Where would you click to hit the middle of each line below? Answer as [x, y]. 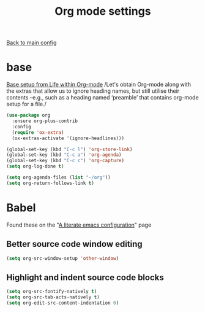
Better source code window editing [74, 244]
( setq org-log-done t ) [35, 166]
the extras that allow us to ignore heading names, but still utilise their [93, 91]
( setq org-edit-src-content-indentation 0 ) [63, 303]
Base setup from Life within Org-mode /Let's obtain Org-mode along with [99, 85]
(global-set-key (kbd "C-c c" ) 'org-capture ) [65, 161]
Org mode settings [103, 11]
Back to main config [32, 43]
